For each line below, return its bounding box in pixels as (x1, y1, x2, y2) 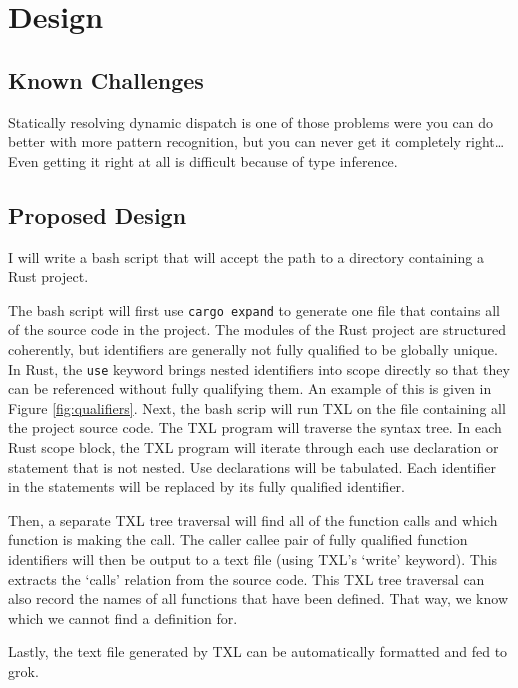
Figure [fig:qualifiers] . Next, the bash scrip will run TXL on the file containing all (8, 397, 506, 418)
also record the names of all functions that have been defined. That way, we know (8, 588, 509, 609)
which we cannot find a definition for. (8, 607, 238, 628)
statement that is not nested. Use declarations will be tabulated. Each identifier (8, 456, 496, 477)
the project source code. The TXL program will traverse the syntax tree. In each (8, 417, 502, 438)
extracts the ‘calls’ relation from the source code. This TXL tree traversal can (8, 568, 485, 589)
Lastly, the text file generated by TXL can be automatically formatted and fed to (8, 641, 508, 662)
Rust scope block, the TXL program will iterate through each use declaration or (8, 437, 499, 458)
